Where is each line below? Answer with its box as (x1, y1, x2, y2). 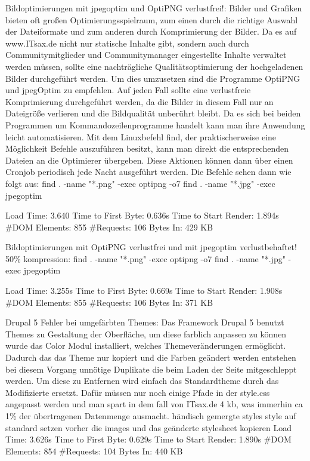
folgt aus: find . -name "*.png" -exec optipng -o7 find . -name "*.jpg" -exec (5, 177, 275, 189)
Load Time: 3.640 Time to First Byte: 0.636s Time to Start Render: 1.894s (5, 209, 279, 222)
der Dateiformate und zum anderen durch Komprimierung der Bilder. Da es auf (5, 25, 297, 38)
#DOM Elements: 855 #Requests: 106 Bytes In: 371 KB (5, 296, 213, 308)
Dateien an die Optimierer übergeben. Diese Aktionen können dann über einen (5, 153, 293, 166)
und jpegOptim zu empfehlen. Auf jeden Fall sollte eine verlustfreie (5, 84, 251, 96)
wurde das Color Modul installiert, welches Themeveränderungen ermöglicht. (5, 339, 286, 352)
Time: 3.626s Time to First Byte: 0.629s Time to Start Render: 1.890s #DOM (5, 433, 292, 445)
